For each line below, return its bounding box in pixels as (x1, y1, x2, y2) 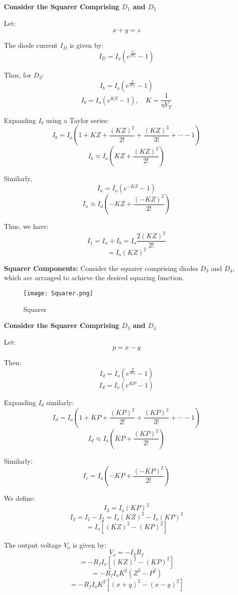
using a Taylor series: (46, 115, 109, 125)
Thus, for (4, 69, 32, 80)
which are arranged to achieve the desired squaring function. (4, 272, 184, 283)
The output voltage (4, 539, 62, 550)
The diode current (4, 40, 58, 50)
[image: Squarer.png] (23, 289, 93, 297)
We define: (4, 493, 35, 503)
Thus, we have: (4, 221, 49, 231)
